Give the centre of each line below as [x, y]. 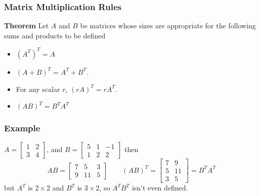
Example [22, 128]
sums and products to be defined [55, 35]
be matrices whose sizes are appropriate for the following [168, 26]
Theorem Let [27, 26]
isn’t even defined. [160, 188]
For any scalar [38, 89]
